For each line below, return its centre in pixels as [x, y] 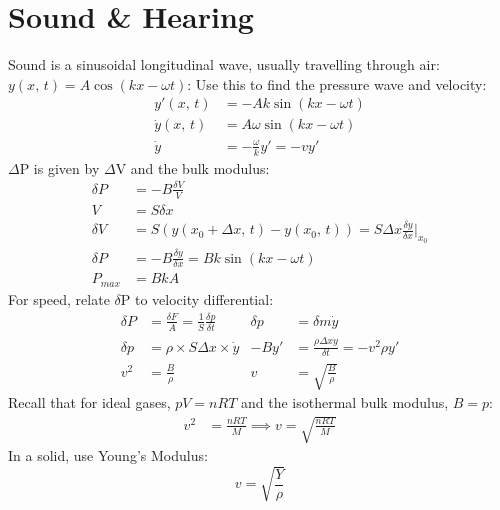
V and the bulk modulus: [192, 167]
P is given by [59, 167]
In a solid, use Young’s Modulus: [108, 455]
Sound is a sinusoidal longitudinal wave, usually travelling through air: [224, 64]
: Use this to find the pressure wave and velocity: [337, 83]
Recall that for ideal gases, [89, 402]
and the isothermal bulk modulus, [344, 402]
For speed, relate [59, 298]
